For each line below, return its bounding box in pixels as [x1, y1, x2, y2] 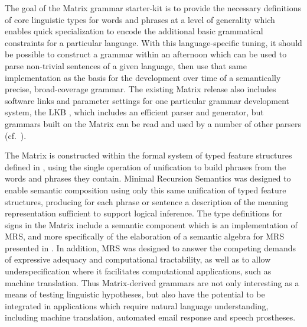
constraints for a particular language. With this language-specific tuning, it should [5, 36, 302, 48]
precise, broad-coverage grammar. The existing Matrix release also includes [5, 83, 276, 95]
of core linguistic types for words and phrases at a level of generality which [5, 13, 275, 25]
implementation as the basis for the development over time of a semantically [5, 71, 281, 83]
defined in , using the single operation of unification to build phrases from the [5, 160, 286, 173]
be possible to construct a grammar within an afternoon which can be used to [5, 48, 287, 60]
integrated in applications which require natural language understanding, [5, 299, 269, 312]
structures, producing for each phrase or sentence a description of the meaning [5, 195, 289, 208]
